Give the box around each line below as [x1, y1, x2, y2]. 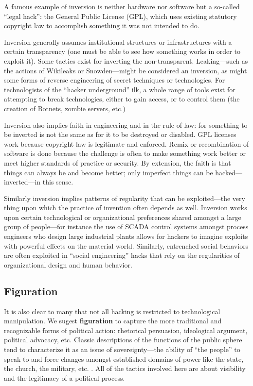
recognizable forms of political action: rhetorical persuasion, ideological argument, [4, 325, 248, 335]
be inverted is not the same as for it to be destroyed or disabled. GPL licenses [4, 129, 236, 139]
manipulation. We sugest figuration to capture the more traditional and [4, 316, 222, 326]
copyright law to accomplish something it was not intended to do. [4, 20, 199, 31]
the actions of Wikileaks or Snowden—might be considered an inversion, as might [4, 65, 247, 75]
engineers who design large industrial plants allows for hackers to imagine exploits [4, 231, 248, 241]
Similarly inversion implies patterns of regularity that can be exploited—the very [4, 193, 245, 203]
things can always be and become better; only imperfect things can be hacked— [4, 167, 242, 177]
